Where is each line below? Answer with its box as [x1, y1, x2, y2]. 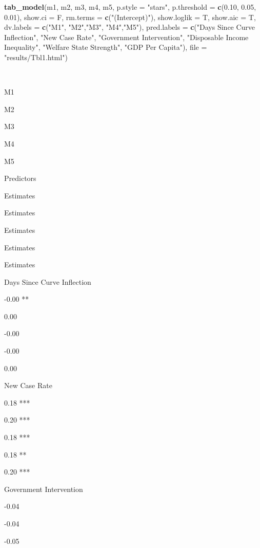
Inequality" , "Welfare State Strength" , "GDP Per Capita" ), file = [4, 42, 207, 52]
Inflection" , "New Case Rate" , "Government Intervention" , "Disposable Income [4, 31, 249, 42]
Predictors [4, 173, 36, 184]
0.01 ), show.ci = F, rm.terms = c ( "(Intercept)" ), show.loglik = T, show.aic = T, [4, 11, 256, 22]
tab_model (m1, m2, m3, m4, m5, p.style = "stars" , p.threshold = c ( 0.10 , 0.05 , [4, 2, 256, 12]
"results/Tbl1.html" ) [4, 51, 68, 62]
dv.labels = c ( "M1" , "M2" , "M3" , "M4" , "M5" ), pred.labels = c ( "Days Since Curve [4, 22, 255, 32]
